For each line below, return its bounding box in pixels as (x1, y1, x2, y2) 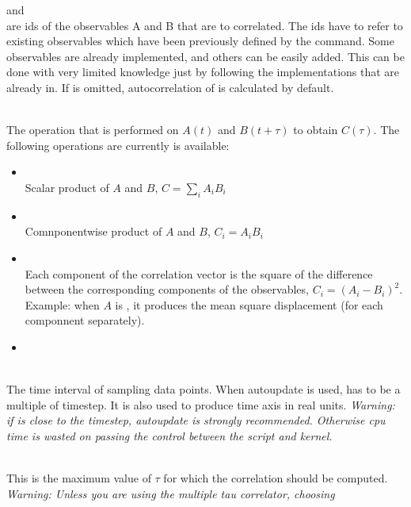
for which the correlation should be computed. (163, 470, 388, 486)
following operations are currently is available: (6, 136, 230, 153)
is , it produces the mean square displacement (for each (115, 296, 383, 313)
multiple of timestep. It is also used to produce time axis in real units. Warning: (6, 396, 395, 413)
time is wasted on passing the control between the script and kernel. (6, 427, 333, 444)
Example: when (25, 296, 100, 313)
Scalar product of (25, 179, 109, 195)
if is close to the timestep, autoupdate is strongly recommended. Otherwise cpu (6, 412, 386, 428)
